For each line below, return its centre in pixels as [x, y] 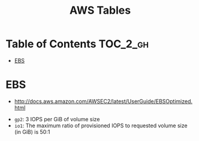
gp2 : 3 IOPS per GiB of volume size [57, 119]
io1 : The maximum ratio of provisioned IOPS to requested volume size [101, 125]
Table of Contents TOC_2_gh [77, 44]
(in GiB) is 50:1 [32, 131]
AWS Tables [100, 10]
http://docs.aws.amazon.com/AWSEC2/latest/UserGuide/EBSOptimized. [103, 101]
